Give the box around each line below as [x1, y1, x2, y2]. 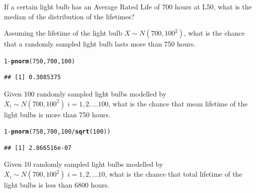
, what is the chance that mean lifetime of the [108, 98, 248, 108]
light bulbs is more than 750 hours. [4, 109, 111, 119]
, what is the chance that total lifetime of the [105, 169, 243, 179]
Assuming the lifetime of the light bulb [4, 28, 123, 38]
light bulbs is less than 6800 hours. [4, 180, 110, 190]
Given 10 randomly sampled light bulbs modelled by [4, 159, 163, 169]
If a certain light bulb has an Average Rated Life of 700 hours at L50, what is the [4, 1, 252, 11]
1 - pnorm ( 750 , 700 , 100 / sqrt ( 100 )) [4, 128, 111, 136]
